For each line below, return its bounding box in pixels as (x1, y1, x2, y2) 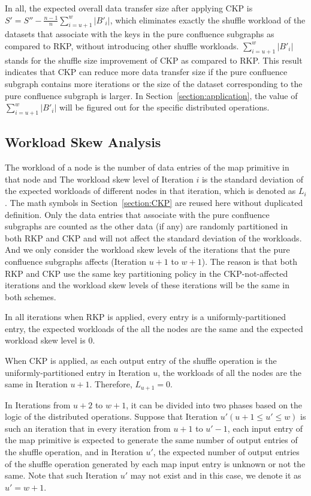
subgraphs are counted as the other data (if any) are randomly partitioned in (5, 220, 288, 232)
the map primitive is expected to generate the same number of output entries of (5, 434, 298, 446)
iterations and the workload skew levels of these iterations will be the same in (5, 279, 289, 291)
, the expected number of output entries (153, 446, 300, 458)
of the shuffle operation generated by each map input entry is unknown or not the (5, 457, 306, 470)
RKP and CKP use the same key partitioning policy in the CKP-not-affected (5, 267, 288, 279)
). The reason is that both (201, 255, 297, 267)
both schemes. (5, 290, 56, 303)
